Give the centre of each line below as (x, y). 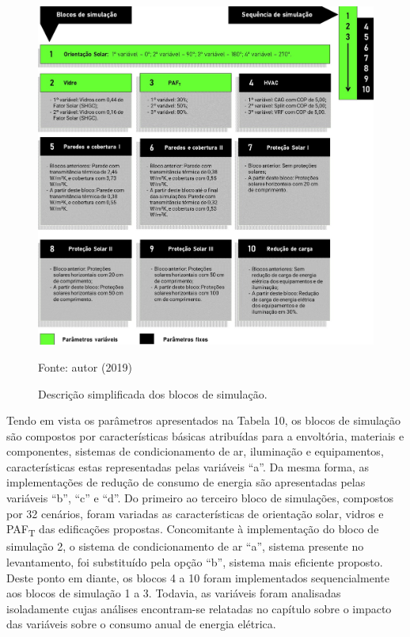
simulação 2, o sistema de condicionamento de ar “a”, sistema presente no (185, 546)
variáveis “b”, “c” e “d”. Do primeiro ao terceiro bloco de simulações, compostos (200, 498)
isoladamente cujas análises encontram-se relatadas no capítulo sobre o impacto (199, 608)
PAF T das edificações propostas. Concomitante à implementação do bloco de (193, 530)
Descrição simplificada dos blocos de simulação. (153, 393)
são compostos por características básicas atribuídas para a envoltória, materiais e (205, 435)
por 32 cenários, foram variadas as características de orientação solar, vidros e (195, 513)
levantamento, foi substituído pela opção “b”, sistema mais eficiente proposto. (195, 561)
